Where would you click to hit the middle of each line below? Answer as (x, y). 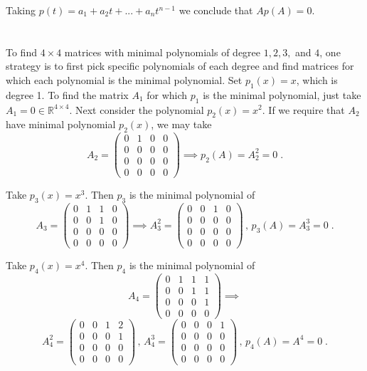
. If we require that (303, 109)
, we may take (181, 124)
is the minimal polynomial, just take (282, 94)
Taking (21, 10)
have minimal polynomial (61, 124)
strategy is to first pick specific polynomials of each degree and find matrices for (180, 66)
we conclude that (216, 10)
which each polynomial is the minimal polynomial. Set (124, 79)
